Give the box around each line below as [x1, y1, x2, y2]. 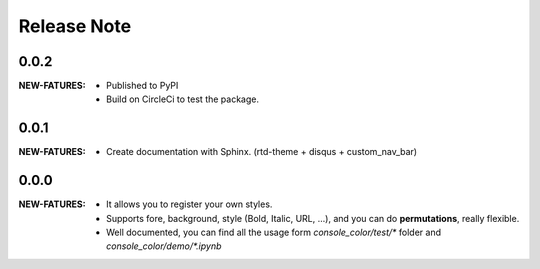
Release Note [18, 15, 132, 37]
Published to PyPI [106, 80, 179, 92]
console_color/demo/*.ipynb [106, 240, 222, 252]
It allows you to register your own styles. [106, 198, 273, 210]
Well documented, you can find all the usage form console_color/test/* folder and [106, 226, 442, 239]
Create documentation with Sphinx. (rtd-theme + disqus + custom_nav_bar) [106, 146, 418, 158]
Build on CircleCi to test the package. [106, 93, 260, 105]
